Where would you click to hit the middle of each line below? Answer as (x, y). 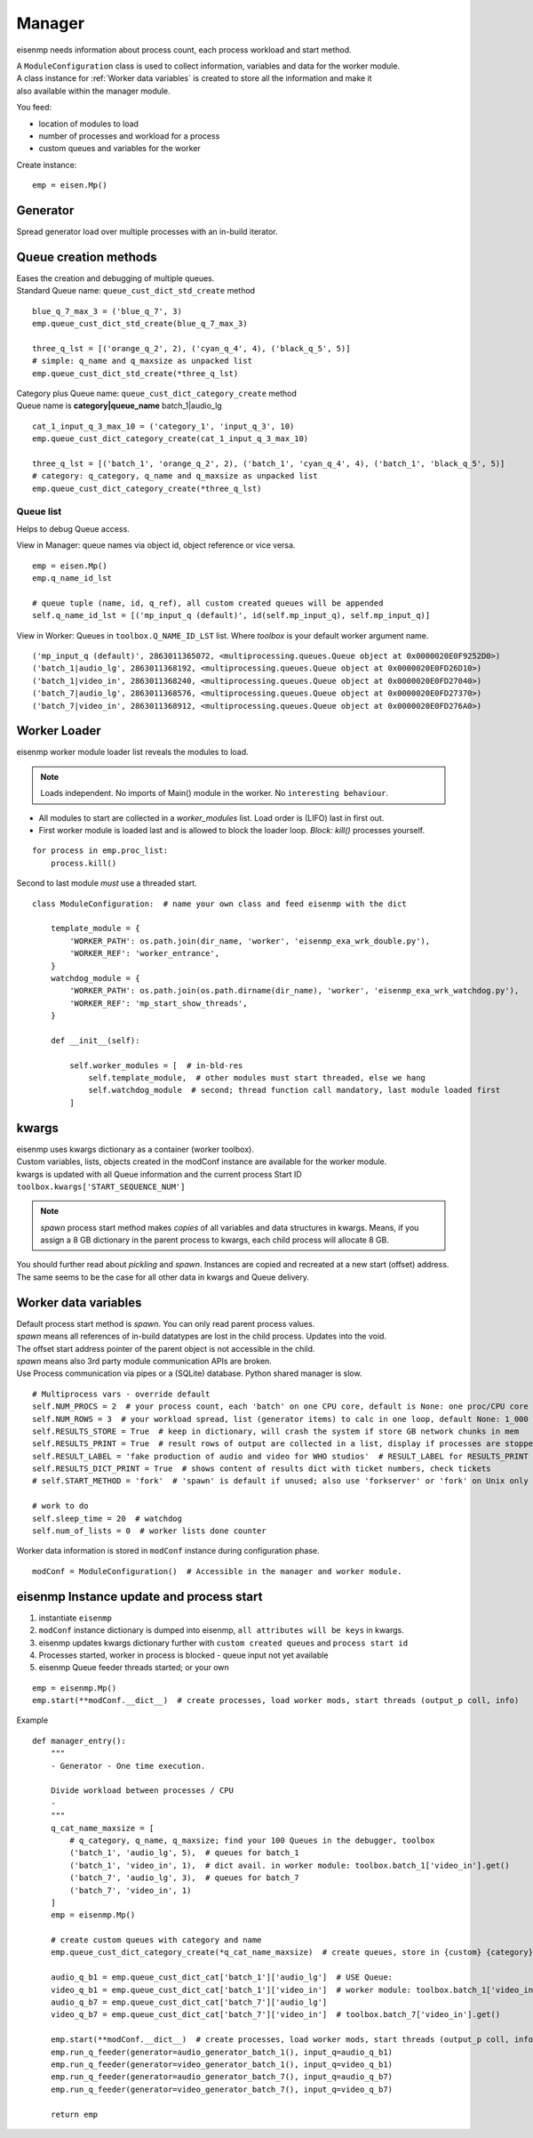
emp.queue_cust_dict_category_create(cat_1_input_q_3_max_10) (171, 439)
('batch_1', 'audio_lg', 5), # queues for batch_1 (184, 1853)
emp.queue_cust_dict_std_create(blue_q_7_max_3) (140, 324)
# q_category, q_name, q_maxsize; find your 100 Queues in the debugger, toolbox (252, 1840)
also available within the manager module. (93, 91)
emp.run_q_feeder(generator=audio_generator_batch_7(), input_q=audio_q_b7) (222, 2077)
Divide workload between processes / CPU (142, 1791)
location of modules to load (89, 124)
